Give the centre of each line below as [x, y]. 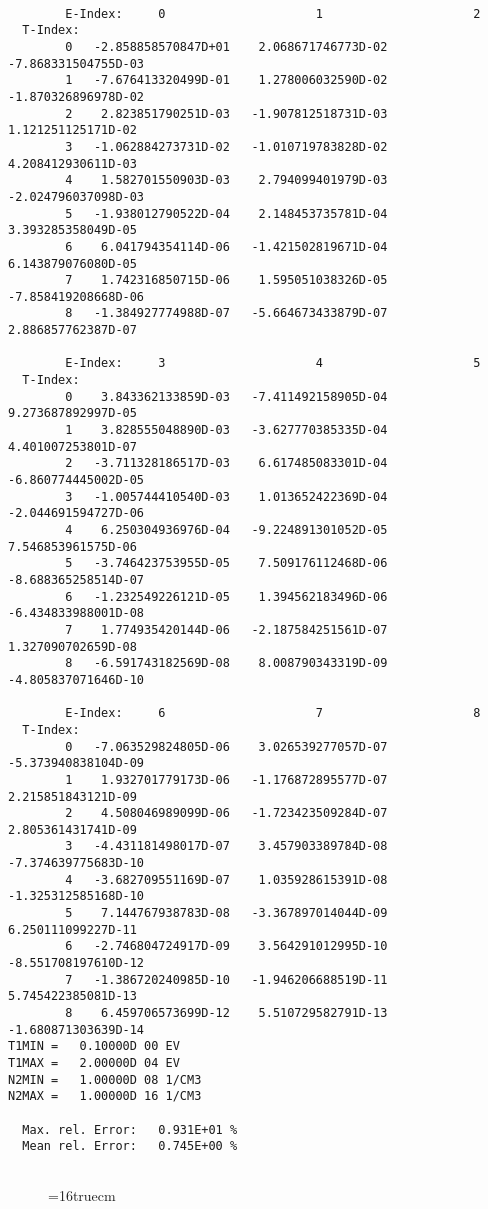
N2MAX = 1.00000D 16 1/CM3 [105, 1096]
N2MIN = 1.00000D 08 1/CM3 [105, 1079]
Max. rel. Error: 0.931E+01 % [130, 1129]
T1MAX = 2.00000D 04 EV [94, 1063]
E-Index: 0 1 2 [273, 13]
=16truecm [82, 1194]
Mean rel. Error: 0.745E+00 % [130, 1146]
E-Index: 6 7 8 [273, 713]
